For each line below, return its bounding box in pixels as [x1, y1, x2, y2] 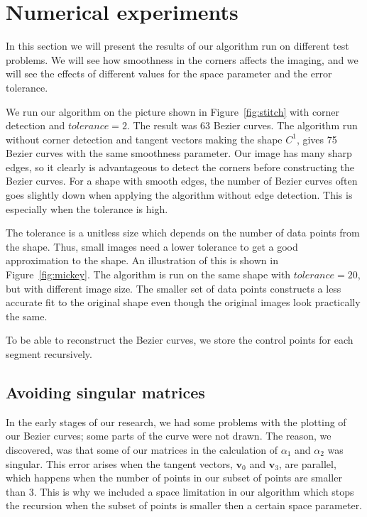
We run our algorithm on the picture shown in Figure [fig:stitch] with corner [6, 104, 340, 119]
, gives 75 [296, 131, 337, 146]
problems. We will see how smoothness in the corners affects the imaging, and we [6, 52, 358, 67]
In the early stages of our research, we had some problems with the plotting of [6, 414, 346, 429]
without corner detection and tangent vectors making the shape [6, 131, 283, 146]
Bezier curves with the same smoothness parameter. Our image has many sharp [6, 146, 352, 160]
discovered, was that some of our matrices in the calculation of [6, 442, 278, 457]
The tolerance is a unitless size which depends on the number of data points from [6, 225, 360, 240]
